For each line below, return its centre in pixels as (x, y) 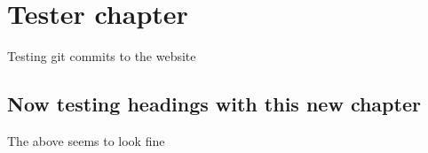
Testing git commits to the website (102, 56)
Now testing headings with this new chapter (214, 104)
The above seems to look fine (86, 140)
